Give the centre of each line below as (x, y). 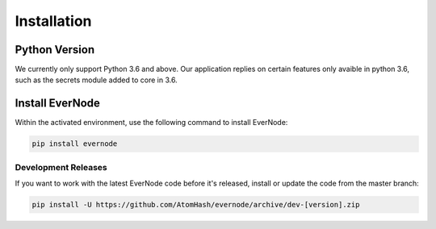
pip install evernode (75, 144)
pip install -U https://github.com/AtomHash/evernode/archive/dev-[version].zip (196, 205)
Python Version (55, 50)
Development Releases (61, 167)
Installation (53, 21)
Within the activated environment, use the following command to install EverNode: (151, 123)
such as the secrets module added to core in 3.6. (96, 80)
